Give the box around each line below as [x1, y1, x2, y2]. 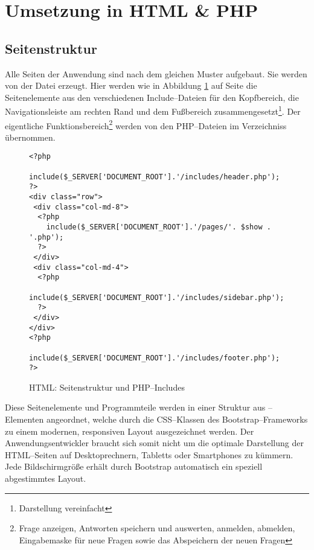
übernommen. [5, 130, 56, 143]
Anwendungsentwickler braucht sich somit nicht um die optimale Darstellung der [5, 436, 304, 449]
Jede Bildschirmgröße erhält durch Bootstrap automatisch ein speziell [5, 460, 263, 473]
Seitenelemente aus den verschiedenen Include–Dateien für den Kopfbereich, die [5, 91, 299, 103]
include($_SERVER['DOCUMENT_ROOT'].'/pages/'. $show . [46, 223, 271, 232]
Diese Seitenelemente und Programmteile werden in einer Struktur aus [5, 401, 266, 414]
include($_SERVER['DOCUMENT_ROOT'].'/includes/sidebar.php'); [29, 293, 284, 302]
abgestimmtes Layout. [5, 472, 86, 485]
